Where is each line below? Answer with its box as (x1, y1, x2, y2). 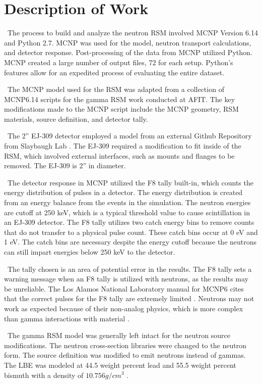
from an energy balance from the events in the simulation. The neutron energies (4, 197, 251, 208)
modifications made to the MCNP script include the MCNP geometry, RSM (4, 104, 239, 114)
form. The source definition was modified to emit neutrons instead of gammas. (4, 350, 246, 360)
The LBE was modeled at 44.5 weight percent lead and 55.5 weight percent (4, 359, 236, 370)
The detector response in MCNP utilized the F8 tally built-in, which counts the (7, 177, 253, 187)
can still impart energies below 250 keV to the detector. (4, 247, 175, 257)
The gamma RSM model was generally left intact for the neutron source (7, 330, 230, 341)
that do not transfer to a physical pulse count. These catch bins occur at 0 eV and (4, 226, 258, 237)
